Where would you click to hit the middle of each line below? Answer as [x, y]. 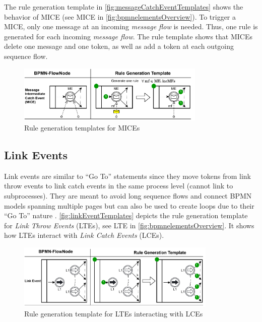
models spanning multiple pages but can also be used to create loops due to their [129, 205]
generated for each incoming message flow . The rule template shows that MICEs [128, 36]
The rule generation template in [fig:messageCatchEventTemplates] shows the [124, 7]
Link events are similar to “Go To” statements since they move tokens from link [128, 176]
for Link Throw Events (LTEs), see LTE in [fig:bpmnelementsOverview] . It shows [129, 225]
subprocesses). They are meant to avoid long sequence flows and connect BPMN [128, 196]
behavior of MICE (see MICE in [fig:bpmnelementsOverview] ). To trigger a [120, 16]
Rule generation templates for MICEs [82, 128]
